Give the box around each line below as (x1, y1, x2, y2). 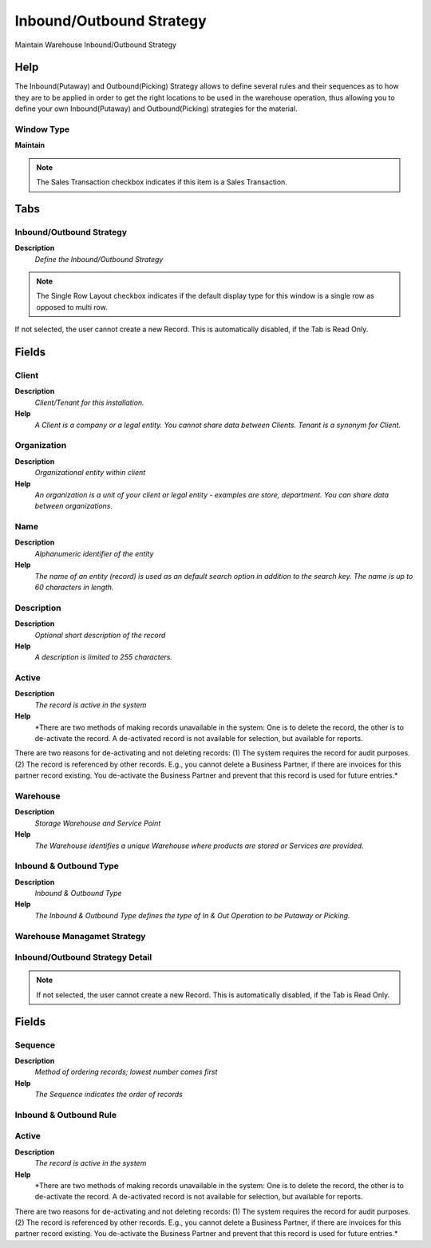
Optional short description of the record (34, 630, 166, 640)
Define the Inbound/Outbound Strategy (34, 254, 164, 263)
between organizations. (34, 501, 113, 511)
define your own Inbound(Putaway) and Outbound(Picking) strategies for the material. (14, 104, 298, 113)
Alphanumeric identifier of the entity (34, 549, 154, 558)
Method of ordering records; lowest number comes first (34, 1067, 218, 1077)
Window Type (14, 124, 70, 135)
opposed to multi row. (36, 302, 108, 311)
